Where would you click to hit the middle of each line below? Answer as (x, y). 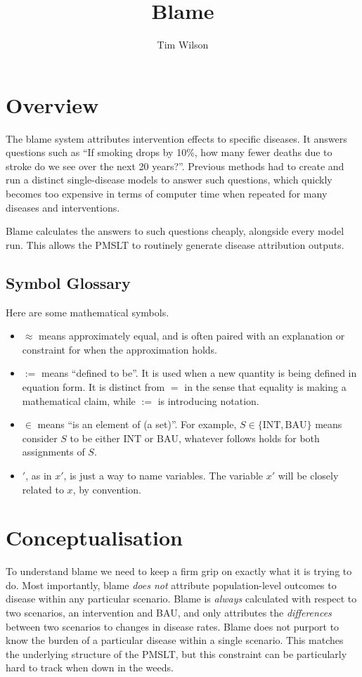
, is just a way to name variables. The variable (163, 475)
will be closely (308, 475)
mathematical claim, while (79, 400)
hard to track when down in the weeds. (90, 668)
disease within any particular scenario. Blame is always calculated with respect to (181, 599)
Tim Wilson (183, 45)
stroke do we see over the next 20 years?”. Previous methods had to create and (175, 166)
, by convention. (107, 489)
